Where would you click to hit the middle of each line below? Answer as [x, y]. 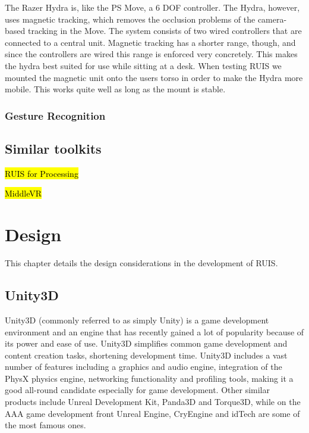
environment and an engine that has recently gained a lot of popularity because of [154, 331]
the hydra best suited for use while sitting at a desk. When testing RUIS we [143, 65]
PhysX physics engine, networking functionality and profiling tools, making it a [149, 378]
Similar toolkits [53, 148]
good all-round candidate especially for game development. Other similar [137, 390]
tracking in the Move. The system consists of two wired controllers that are [165, 31]
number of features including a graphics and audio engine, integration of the [144, 367]
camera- [272, 19]
